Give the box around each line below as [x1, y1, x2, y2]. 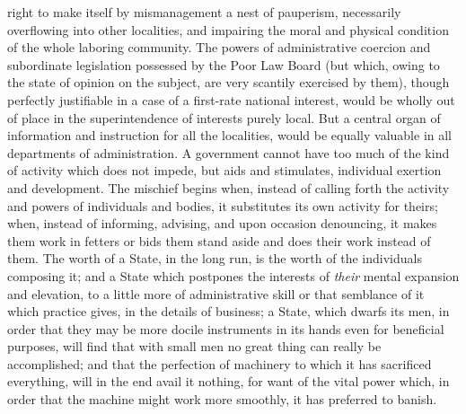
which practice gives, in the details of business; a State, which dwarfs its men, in [7, 302, 450, 321]
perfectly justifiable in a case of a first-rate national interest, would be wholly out [7, 90, 455, 109]
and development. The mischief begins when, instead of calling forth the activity [7, 178, 450, 197]
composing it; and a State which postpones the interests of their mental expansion [7, 266, 460, 285]
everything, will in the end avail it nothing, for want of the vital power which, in [7, 372, 450, 391]
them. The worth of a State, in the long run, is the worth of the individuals [7, 249, 422, 268]
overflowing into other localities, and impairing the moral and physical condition [7, 20, 449, 39]
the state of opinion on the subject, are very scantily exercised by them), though [7, 73, 450, 92]
